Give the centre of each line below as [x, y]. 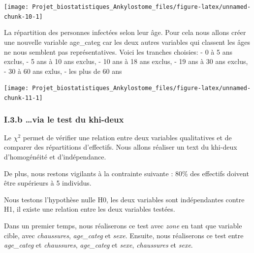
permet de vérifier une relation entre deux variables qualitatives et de [127, 137]
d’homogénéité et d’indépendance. [55, 157]
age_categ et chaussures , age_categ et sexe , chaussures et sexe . [98, 245]
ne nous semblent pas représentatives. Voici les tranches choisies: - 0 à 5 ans [118, 51]
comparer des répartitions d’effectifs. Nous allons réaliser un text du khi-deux [121, 147]
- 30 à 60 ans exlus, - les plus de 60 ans [63, 71]
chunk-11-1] [23, 98]
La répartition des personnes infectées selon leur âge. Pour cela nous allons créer [125, 32]
